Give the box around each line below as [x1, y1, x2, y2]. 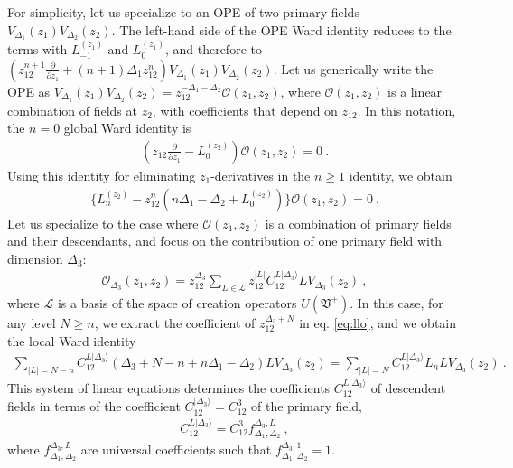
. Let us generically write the [273, 59, 434, 78]
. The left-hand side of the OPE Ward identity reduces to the [111, 20, 452, 39]
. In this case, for [350, 293, 443, 312]
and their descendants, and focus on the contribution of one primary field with [7, 231, 443, 250]
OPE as [7, 81, 51, 100]
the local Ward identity [7, 331, 136, 350]
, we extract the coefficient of [94, 313, 256, 332]
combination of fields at [7, 100, 137, 119]
